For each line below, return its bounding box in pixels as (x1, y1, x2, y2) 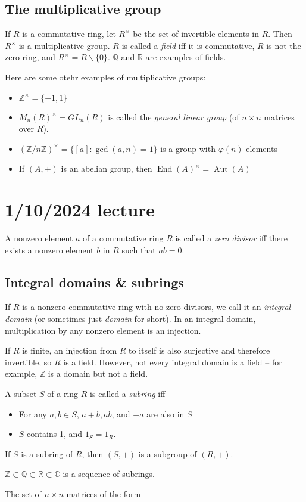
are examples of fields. (145, 51, 226, 63)
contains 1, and (27, 427, 83, 440)
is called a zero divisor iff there (175, 232, 288, 244)
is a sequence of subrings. (63, 467, 155, 480)
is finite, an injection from (22, 344, 117, 357)
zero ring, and (5, 51, 55, 63)
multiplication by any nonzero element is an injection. (5, 324, 201, 336)
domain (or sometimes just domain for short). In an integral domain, (5, 312, 256, 325)
